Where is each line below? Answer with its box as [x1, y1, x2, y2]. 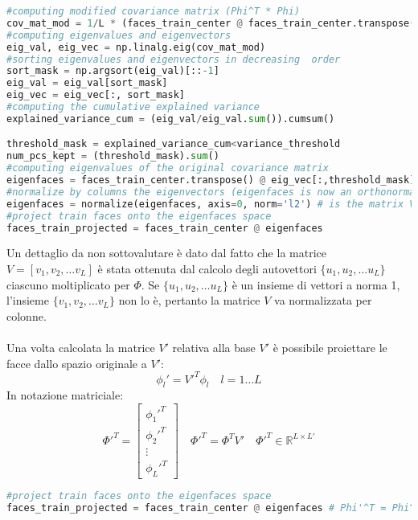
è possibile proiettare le [273, 338, 387, 355]
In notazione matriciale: [6, 387, 124, 403]
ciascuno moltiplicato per [6, 276, 130, 293]
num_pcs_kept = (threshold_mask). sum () [6, 150, 219, 162]
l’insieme [6, 292, 49, 309]
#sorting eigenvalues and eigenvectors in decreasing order [6, 53, 341, 65]
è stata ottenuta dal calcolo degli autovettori [97, 260, 317, 276]
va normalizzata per [274, 292, 372, 309]
